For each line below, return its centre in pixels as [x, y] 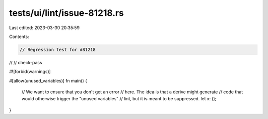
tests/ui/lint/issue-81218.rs [67, 13]
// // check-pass [26, 62]
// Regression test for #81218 [58, 50]
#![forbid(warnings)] [30, 72]
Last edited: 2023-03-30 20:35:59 [44, 28]
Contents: [19, 37]
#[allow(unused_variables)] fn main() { [48, 80]
